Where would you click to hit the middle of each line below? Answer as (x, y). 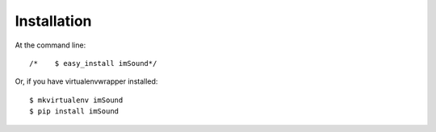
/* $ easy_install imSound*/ (93, 63)
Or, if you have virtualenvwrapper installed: (86, 81)
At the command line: (50, 45)
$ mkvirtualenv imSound (76, 100)
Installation (53, 21)
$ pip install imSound (74, 111)
